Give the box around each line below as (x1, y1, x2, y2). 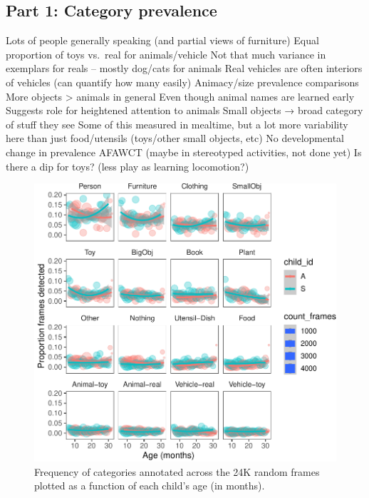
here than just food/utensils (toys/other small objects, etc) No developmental (6, 131, 344, 146)
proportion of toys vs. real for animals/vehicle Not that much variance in (6, 46, 326, 61)
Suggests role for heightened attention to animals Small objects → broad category (6, 103, 363, 118)
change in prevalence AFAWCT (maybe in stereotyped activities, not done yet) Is (6, 144, 362, 159)
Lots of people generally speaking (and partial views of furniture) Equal (6, 33, 319, 48)
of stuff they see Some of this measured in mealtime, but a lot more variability (6, 116, 348, 131)
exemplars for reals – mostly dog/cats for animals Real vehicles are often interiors (6, 61, 363, 76)
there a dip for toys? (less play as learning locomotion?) (6, 158, 249, 173)
